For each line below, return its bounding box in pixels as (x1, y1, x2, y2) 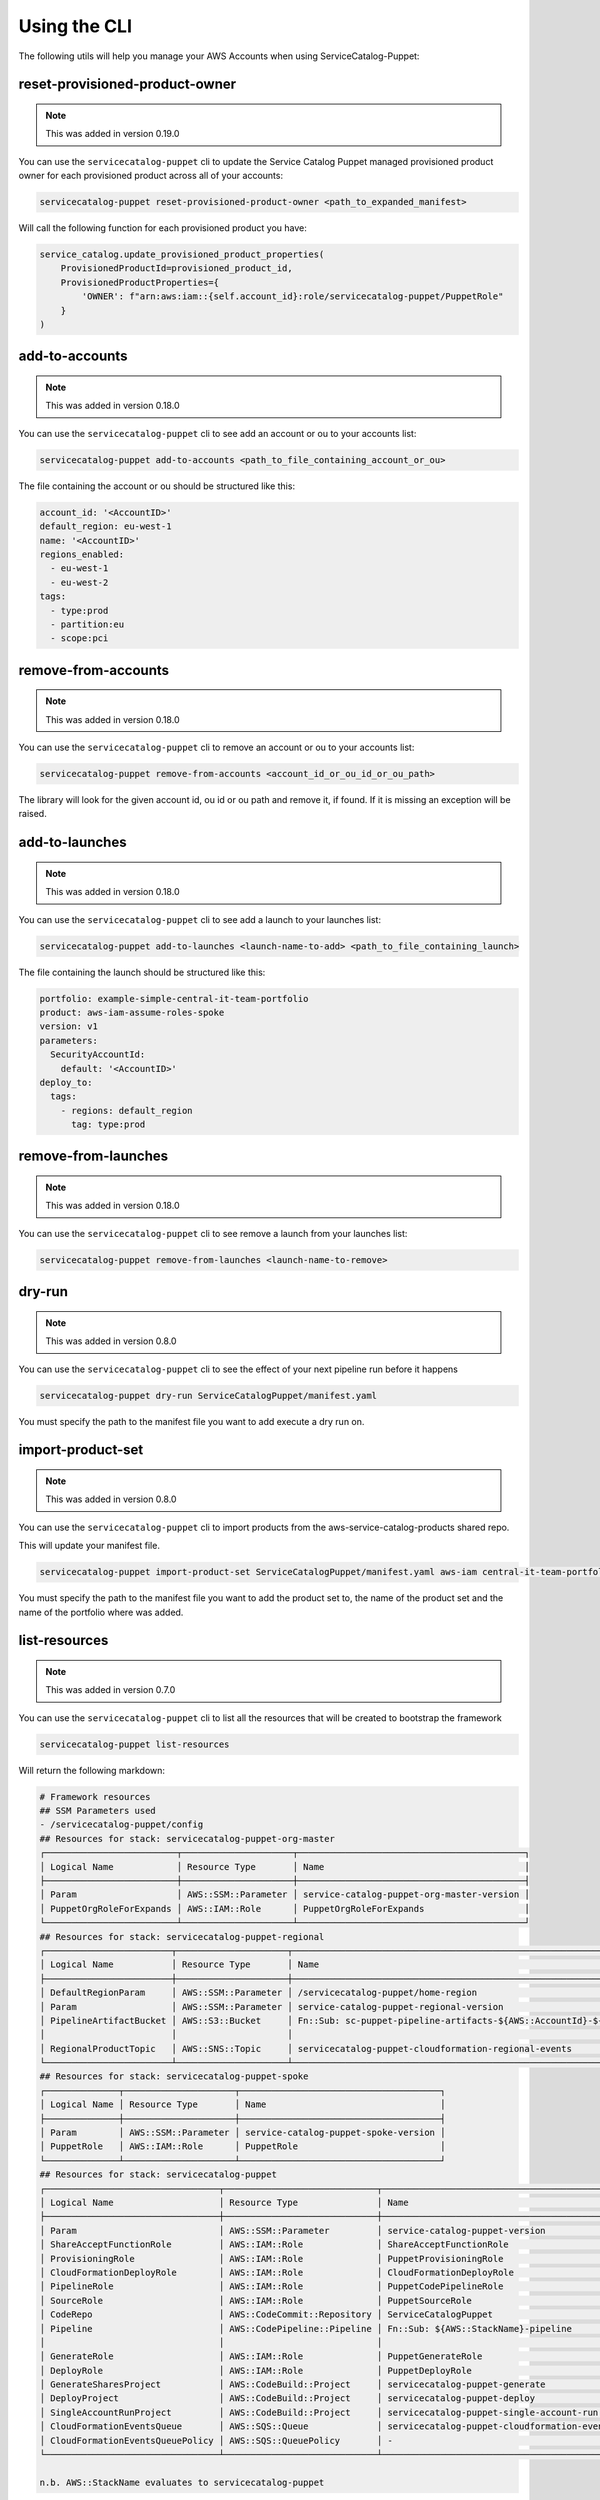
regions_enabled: (39, 548, 125, 560)
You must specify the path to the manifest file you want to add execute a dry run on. (18, 1415, 365, 1427)
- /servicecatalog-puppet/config (39, 1819, 204, 1830)
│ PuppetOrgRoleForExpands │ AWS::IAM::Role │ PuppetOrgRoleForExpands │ (39, 1903, 530, 1914)
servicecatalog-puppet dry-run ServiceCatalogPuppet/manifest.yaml (39, 1390, 378, 1401)
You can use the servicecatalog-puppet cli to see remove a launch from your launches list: (18, 1227, 408, 1239)
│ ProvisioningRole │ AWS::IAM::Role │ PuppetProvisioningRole (39, 2253, 504, 2264)
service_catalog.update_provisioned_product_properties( (39, 249, 325, 260)
